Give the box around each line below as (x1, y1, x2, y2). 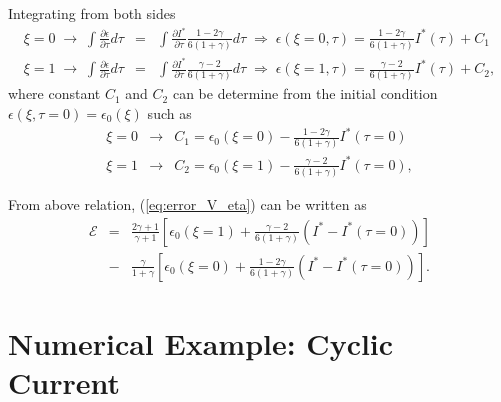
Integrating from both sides (8, 3, 176, 23)
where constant (8, 83, 101, 104)
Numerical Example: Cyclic (8, 323, 394, 364)
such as (147, 103, 192, 124)
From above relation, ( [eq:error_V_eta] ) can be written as (8, 194, 367, 215)
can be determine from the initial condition (172, 83, 438, 104)
